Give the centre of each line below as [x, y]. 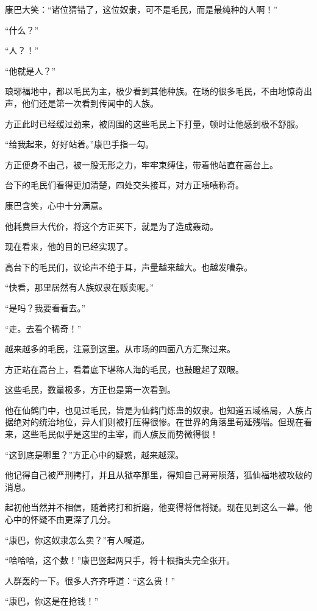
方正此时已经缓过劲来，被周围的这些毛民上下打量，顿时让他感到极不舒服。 [154, 123]
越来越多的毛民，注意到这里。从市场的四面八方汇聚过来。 [120, 349]
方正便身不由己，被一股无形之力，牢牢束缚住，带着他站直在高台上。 [141, 164]
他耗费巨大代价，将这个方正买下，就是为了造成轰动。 [112, 226]
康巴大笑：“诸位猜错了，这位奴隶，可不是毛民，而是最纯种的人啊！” [141, 9]
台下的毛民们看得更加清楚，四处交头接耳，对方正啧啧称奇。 [124, 185]
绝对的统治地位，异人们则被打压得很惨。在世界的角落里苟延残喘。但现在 [158, 422]
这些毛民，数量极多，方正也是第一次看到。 [90, 390]
